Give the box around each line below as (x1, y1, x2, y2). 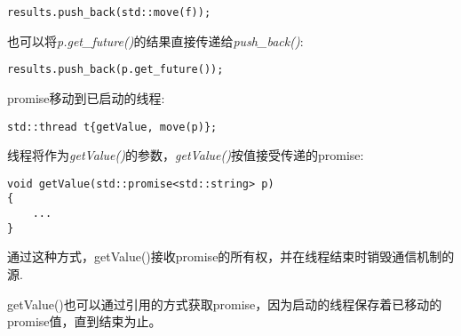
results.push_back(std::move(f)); (7, 6, 211, 19)
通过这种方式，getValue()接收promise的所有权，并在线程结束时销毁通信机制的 (7, 247, 455, 266)
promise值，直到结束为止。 (7, 312, 162, 331)
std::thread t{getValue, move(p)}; (7, 120, 218, 133)
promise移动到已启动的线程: (7, 88, 165, 107)
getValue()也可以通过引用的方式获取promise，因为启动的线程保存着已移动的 (7, 294, 442, 313)
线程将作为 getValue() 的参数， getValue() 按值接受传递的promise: (7, 146, 364, 164)
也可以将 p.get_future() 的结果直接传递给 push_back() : (7, 31, 304, 50)
